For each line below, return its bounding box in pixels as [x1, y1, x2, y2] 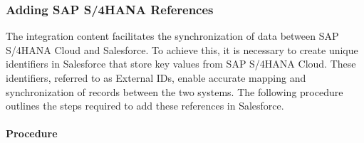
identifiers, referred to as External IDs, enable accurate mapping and [6, 70, 306, 85]
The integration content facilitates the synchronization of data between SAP [6, 28, 339, 43]
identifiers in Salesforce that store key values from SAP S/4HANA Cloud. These [6, 56, 356, 71]
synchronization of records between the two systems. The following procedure [6, 84, 343, 99]
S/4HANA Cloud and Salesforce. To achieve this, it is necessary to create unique [6, 42, 358, 57]
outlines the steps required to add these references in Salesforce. [6, 98, 284, 113]
